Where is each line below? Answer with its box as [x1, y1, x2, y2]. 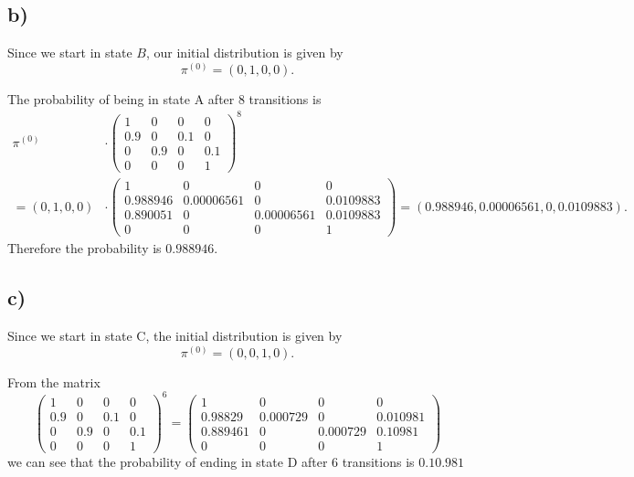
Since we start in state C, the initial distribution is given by [7, 326, 343, 345]
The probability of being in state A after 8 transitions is [7, 89, 322, 108]
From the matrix [7, 372, 100, 391]
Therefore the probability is [7, 238, 162, 258]
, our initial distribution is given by [145, 43, 343, 62]
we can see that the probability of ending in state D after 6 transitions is [7, 452, 415, 472]
